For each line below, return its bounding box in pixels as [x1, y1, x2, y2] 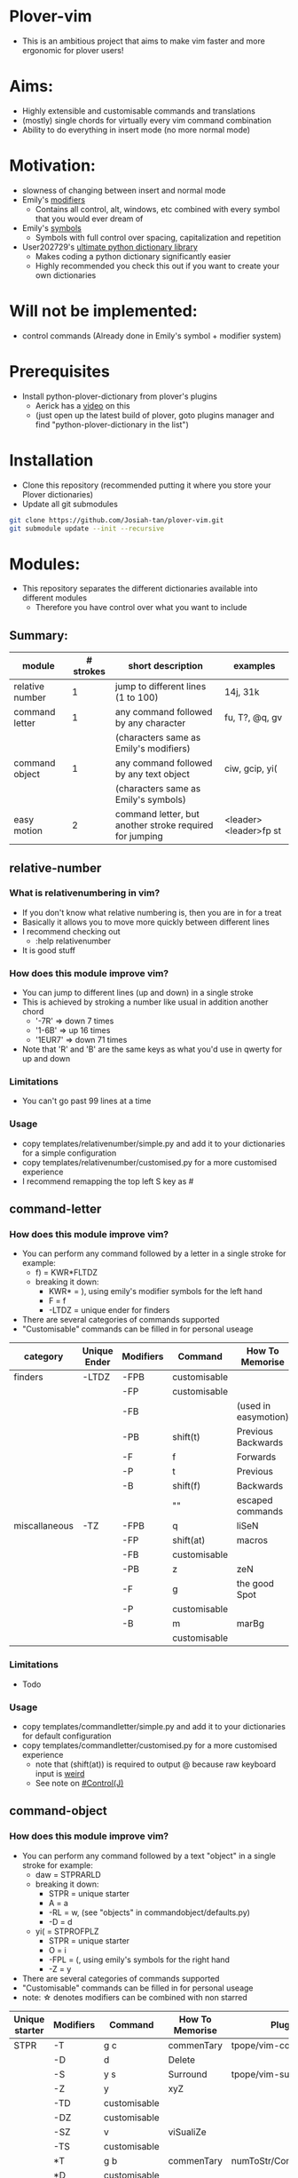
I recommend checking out [21, 926, 122, 936]
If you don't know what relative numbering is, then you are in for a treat [21, 907, 282, 918]
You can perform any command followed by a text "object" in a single [21, 1850, 277, 1861]
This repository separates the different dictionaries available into [21, 584, 258, 594]
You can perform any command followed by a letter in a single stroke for [21, 1248, 286, 1259]
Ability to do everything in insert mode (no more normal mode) [21, 124, 251, 135]
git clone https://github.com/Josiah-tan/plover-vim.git [9, 515, 224, 525]
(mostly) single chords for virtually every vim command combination [21, 115, 272, 125]
